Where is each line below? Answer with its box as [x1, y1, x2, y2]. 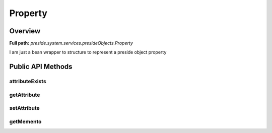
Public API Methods [9, 62, 73, 71]
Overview [9, 27, 41, 35]
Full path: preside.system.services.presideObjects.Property [9, 40, 133, 46]
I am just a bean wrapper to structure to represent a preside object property [9, 49, 167, 55]
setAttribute [9, 105, 40, 112]
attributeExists [9, 78, 46, 85]
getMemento [9, 118, 42, 125]
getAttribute [9, 91, 40, 98]
